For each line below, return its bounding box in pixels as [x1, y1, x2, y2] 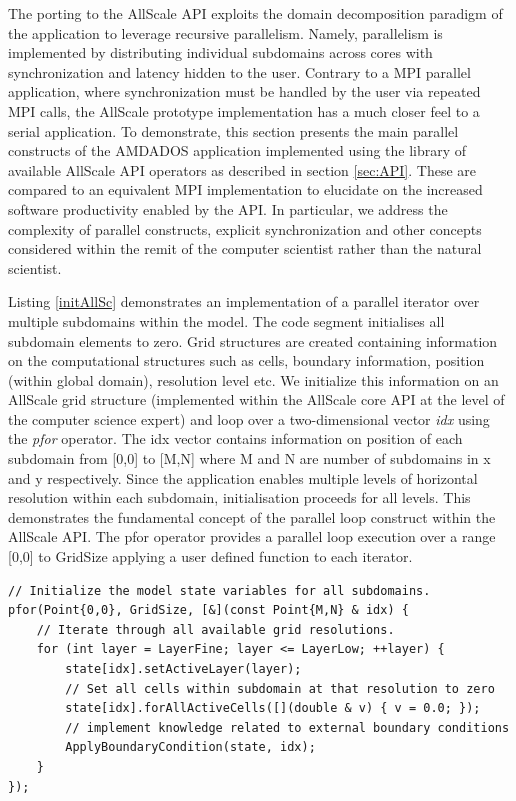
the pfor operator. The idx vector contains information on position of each [8, 428, 463, 449]
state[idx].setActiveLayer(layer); [65, 662, 302, 676]
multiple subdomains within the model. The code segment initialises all [8, 310, 445, 331]
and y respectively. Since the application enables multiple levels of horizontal [8, 467, 478, 488]
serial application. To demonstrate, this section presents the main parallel [8, 120, 459, 141]
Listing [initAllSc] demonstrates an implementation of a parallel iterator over [8, 291, 480, 312]
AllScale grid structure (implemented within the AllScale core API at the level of [8, 389, 505, 410]
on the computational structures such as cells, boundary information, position [8, 350, 485, 371]
